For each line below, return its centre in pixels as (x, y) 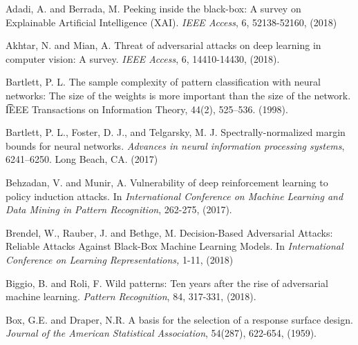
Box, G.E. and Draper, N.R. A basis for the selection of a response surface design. (179, 319)
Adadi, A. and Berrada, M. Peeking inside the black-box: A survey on (153, 8)
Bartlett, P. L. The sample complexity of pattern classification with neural (163, 82)
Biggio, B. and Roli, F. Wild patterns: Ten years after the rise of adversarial (167, 283)
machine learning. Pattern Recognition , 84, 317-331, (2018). (131, 296)
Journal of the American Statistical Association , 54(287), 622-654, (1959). (161, 333)
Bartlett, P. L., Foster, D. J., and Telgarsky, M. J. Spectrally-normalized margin (176, 132)
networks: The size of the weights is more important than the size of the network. (178, 95)
